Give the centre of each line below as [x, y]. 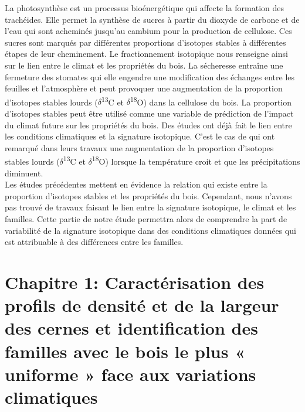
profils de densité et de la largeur [142, 305]
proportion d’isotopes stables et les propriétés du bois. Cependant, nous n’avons [148, 195]
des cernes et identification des [131, 328]
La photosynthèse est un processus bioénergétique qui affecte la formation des [145, 8]
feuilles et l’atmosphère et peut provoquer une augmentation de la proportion [144, 88]
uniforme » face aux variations [131, 374]
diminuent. [24, 173]
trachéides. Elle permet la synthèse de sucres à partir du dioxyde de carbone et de [152, 19]
